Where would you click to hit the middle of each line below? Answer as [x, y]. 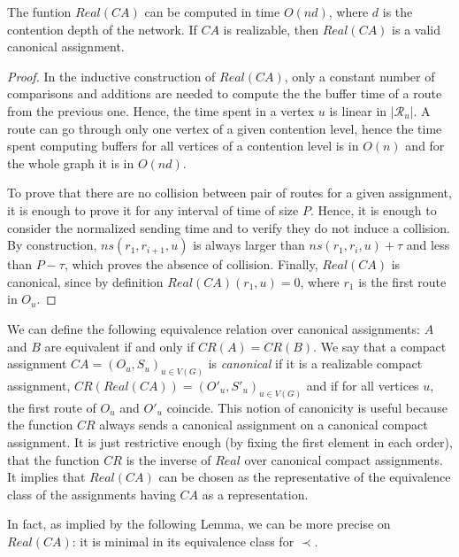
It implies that [46, 477]
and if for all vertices [363, 385]
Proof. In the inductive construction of [111, 76]
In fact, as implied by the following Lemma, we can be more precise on [199, 524]
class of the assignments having [92, 494]
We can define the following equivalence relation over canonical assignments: [214, 328]
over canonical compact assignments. [344, 459]
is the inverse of [168, 459]
